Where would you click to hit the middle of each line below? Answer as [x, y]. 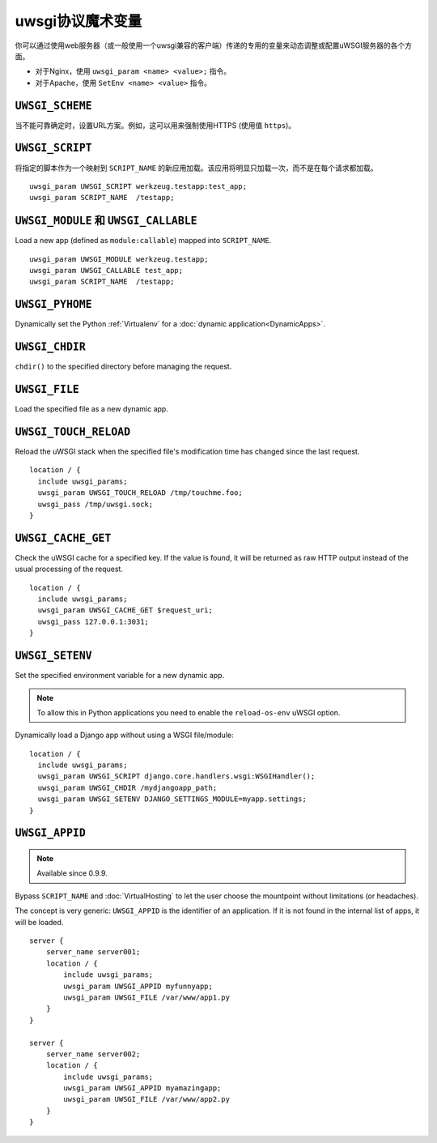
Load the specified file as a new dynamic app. [92, 409]
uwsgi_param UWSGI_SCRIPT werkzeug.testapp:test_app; [138, 186]
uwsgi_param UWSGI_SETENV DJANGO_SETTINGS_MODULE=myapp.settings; [172, 799]
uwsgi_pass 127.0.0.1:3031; [93, 621]
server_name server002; [93, 1054]
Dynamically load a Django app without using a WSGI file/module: [124, 735]
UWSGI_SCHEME [53, 106]
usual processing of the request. [69, 569]
